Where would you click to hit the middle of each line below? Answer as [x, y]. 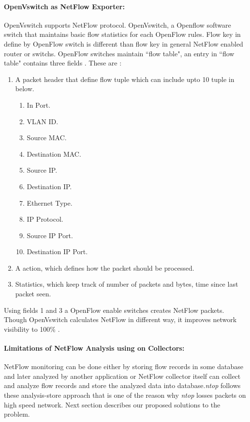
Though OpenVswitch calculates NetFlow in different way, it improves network [120, 319]
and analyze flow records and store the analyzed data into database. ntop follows [122, 385]
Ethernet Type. [50, 203]
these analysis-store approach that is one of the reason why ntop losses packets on [125, 395]
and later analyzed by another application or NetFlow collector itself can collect [122, 376]
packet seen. [33, 294]
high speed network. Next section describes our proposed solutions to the [112, 404]
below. [25, 89]
